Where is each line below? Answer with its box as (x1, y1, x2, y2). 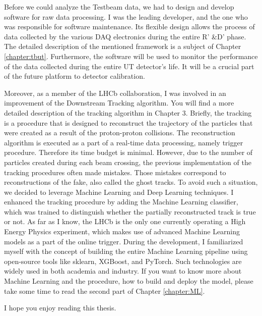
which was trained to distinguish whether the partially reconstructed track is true (4, 206, 256, 217)
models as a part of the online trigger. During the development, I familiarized (4, 236, 243, 246)
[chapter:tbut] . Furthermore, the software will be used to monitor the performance (4, 50, 258, 61)
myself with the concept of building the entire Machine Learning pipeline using (4, 246, 248, 256)
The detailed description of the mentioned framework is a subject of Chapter (4, 41, 241, 51)
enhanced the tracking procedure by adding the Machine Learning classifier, (4, 196, 238, 207)
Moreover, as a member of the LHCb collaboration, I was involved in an (4, 87, 226, 98)
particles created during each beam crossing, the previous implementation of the (4, 156, 251, 167)
